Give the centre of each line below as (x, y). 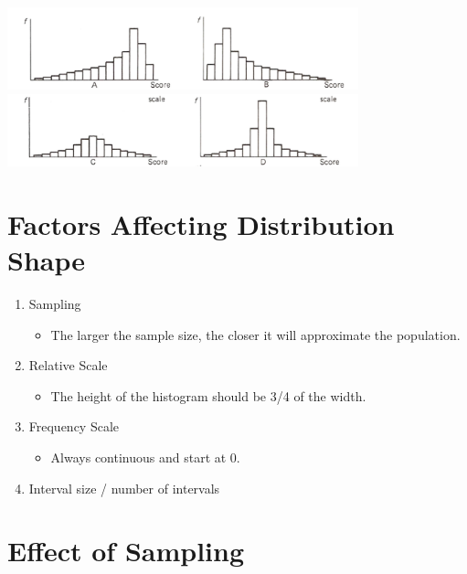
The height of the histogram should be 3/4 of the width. (208, 395)
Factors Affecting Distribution (201, 223)
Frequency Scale (74, 426)
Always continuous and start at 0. (145, 457)
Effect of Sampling (126, 551)
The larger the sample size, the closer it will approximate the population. (255, 334)
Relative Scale (68, 365)
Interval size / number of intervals (124, 488)
